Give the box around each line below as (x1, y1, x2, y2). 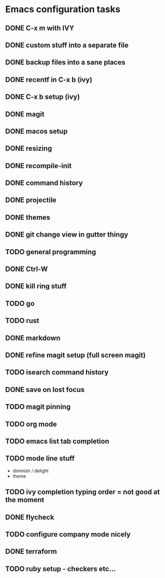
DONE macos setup (5, 127, 68, 135)
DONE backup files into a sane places (5, 58, 126, 67)
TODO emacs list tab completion (5, 437, 109, 445)
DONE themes (5, 213, 51, 221)
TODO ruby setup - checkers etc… (5, 564, 116, 573)
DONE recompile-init (5, 161, 72, 170)
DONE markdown (5, 333, 61, 342)
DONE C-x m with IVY (5, 24, 74, 32)
